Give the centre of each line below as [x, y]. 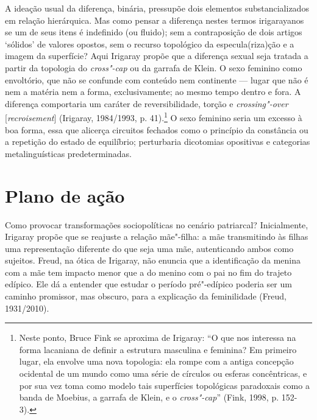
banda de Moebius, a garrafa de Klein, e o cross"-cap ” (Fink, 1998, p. [149, 397]
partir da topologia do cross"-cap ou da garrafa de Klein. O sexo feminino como [154, 67]
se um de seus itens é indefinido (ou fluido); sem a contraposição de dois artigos [154, 32]
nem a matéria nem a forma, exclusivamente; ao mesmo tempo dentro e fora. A [153, 92]
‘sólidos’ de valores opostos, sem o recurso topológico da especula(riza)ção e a [150, 44]
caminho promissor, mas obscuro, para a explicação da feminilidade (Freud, [146, 296]
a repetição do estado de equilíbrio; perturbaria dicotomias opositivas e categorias [158, 142]
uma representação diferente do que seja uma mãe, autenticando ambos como [149, 248]
